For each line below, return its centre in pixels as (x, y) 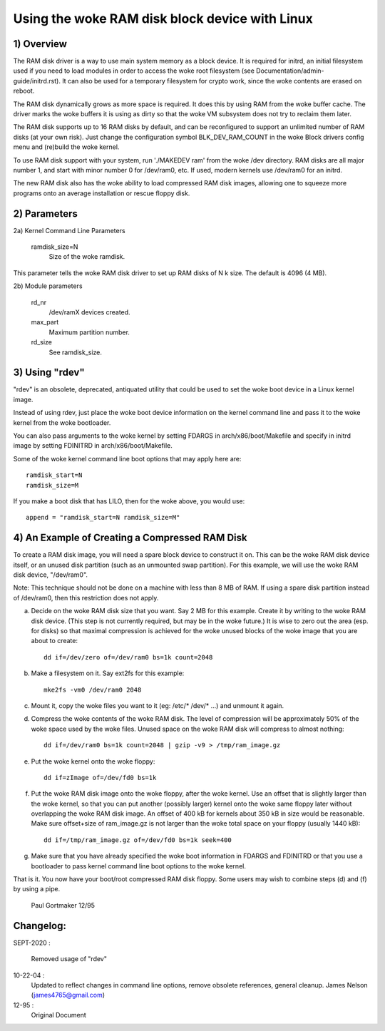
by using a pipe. (37, 889)
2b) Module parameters (48, 286)
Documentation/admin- (290, 71)
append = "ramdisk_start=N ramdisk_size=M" (103, 518)
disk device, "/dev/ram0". (51, 575)
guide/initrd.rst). (37, 81)
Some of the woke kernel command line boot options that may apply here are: (127, 458)
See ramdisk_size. (76, 352)
